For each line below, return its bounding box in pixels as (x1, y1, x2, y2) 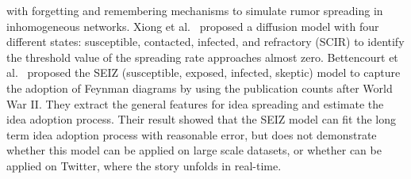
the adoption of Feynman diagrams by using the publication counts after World (6, 79, 393, 96)
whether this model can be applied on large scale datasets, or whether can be (6, 142, 382, 158)
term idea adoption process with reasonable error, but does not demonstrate (6, 126, 377, 143)
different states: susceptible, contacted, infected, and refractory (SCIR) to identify (6, 33, 405, 50)
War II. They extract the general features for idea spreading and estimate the (6, 95, 384, 112)
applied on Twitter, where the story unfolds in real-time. (6, 157, 282, 173)
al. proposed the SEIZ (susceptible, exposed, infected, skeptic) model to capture (6, 64, 401, 81)
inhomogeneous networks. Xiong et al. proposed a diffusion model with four (6, 17, 379, 34)
